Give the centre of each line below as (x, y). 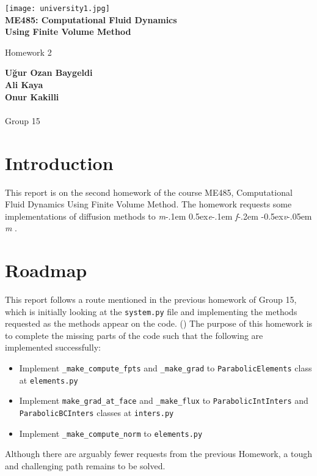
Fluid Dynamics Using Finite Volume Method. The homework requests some (148, 204)
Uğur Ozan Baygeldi (49, 73)
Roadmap (46, 270)
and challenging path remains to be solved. (85, 465)
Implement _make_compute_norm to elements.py (111, 433)
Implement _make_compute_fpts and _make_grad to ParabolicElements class (166, 368)
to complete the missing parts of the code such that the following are (134, 335)
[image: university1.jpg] (57, 9)
